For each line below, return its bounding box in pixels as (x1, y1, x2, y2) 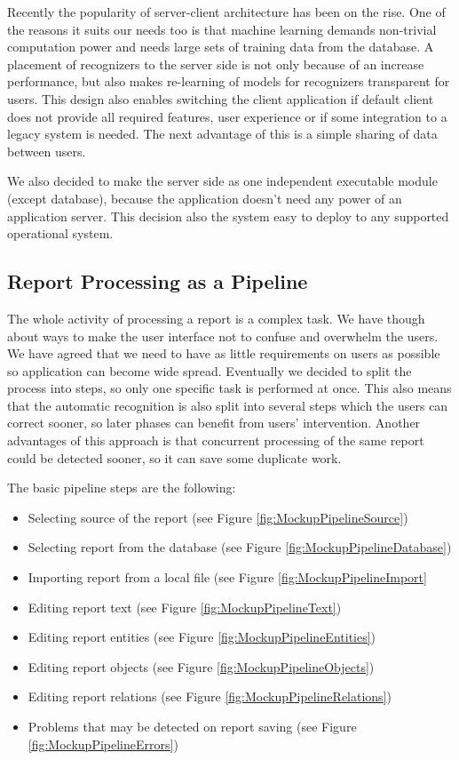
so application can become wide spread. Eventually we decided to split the (7, 361, 412, 380)
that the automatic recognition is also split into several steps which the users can (7, 396, 448, 414)
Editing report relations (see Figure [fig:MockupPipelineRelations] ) (28, 687, 392, 706)
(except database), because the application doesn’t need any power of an (7, 188, 402, 207)
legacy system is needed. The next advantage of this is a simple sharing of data (7, 124, 438, 143)
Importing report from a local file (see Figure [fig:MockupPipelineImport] (28, 568, 427, 587)
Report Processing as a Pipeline (7, 268, 308, 295)
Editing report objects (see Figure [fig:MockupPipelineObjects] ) (28, 657, 375, 676)
